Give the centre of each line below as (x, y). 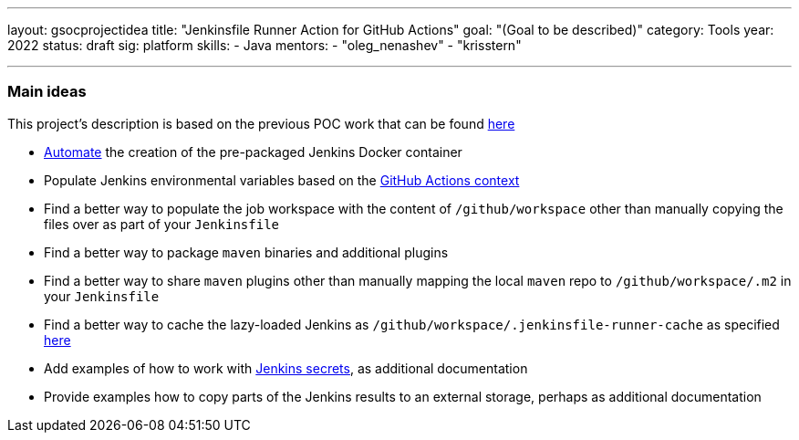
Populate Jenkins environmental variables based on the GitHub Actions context (282, 180)
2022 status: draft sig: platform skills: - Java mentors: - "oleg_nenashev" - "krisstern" (265, 45)
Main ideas (47, 92)
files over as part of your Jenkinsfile (162, 224)
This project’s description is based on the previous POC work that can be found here (261, 123)
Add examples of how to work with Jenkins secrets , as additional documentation (286, 368)
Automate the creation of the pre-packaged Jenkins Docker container (253, 152)
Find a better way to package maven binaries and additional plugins (246, 252)
